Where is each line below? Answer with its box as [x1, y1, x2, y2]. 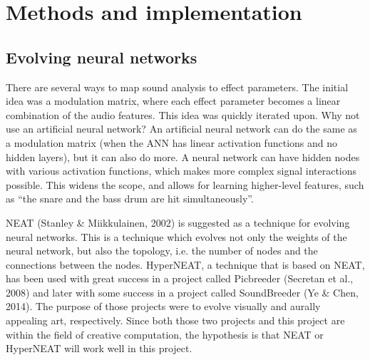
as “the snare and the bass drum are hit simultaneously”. [6, 191, 254, 206]
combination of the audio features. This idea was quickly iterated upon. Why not [6, 107, 360, 122]
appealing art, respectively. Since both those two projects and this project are [6, 313, 345, 328]
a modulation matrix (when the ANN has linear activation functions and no [6, 135, 337, 150]
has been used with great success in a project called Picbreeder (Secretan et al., [6, 271, 354, 286]
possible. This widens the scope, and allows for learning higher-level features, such [6, 177, 364, 192]
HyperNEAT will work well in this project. [6, 341, 192, 356]
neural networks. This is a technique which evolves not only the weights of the [6, 229, 347, 244]
